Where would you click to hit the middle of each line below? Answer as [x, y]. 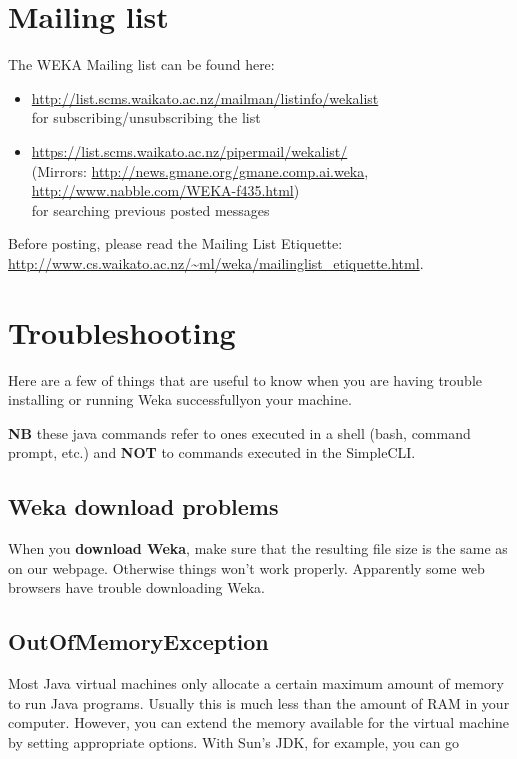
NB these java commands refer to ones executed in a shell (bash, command [239, 432]
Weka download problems [143, 506]
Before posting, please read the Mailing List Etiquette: [175, 243]
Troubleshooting [122, 331]
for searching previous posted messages [150, 209]
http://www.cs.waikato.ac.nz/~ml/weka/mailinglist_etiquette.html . [216, 262]
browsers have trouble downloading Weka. [136, 587]
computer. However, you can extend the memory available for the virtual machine [259, 722]
